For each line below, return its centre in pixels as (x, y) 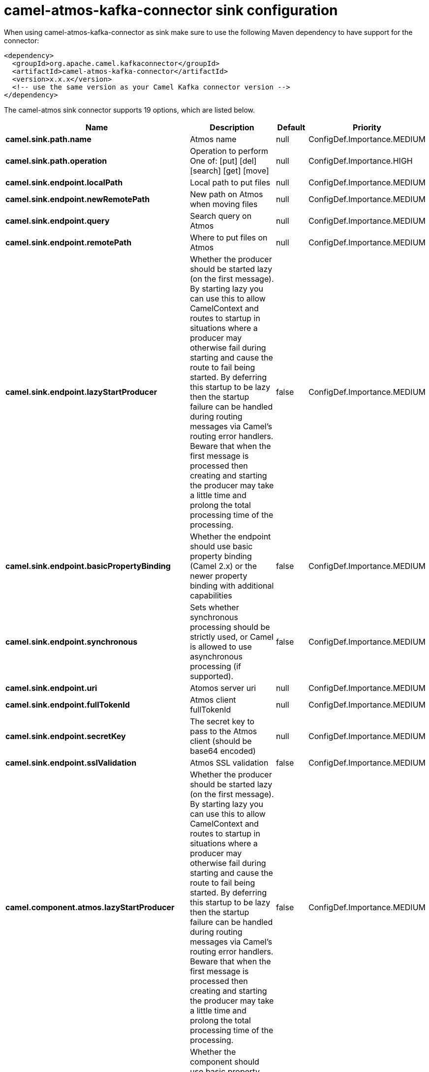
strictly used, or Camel (232, 637)
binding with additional (232, 585)
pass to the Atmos (224, 731)
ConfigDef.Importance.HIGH (361, 161)
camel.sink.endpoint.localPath (64, 182)
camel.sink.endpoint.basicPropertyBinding (88, 566)
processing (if (215, 666)
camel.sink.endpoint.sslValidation (71, 762)
